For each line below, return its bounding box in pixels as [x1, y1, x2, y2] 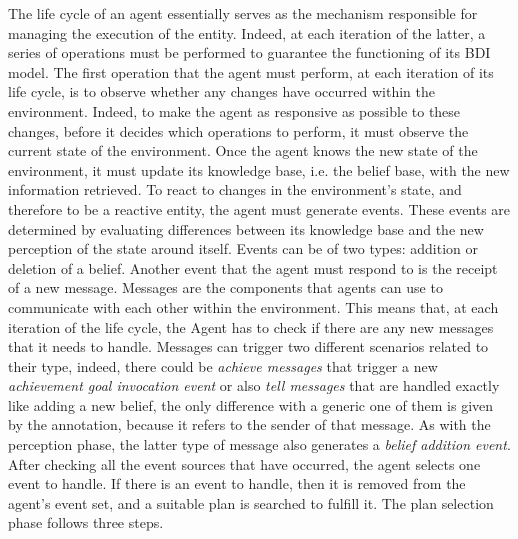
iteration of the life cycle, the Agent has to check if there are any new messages [8, 316, 494, 337]
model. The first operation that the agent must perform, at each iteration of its [8, 61, 494, 82]
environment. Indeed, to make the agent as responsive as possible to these [8, 100, 461, 121]
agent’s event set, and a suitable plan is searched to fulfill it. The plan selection [8, 492, 494, 513]
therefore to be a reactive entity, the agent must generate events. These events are [8, 198, 511, 219]
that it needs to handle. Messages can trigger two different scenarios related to [8, 336, 489, 357]
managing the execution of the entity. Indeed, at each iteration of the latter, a [8, 22, 486, 43]
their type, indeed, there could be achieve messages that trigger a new [8, 355, 438, 376]
